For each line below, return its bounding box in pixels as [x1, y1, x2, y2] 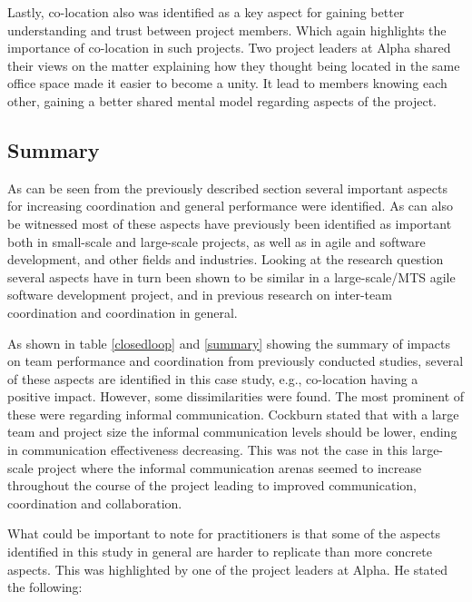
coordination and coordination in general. [7, 302, 238, 321]
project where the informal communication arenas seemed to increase [37, 458, 422, 477]
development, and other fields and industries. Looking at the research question [7, 250, 444, 269]
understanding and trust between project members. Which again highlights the [7, 20, 447, 39]
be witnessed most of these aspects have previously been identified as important [7, 213, 452, 232]
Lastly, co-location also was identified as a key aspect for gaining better [7, 3, 405, 21]
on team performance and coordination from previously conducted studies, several [7, 351, 464, 370]
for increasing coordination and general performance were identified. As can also [7, 196, 453, 215]
